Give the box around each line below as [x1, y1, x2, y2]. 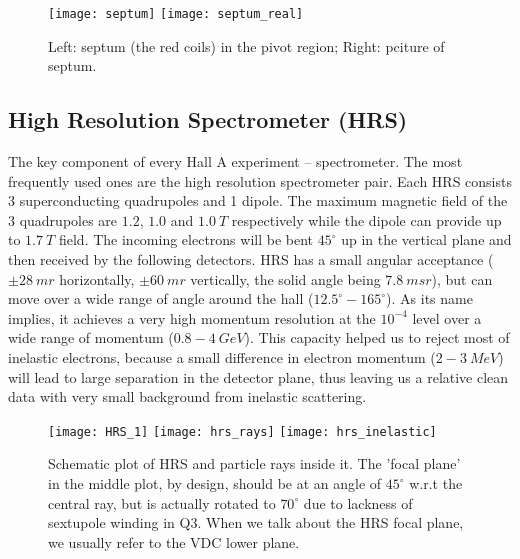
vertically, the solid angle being [190, 268, 381, 289]
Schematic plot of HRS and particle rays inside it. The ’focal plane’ [48, 453, 461, 474]
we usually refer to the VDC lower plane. [48, 531, 300, 552]
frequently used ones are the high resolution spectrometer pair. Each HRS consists [8, 170, 512, 191]
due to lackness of [303, 492, 413, 513]
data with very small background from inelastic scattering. [8, 386, 367, 407]
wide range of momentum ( [8, 327, 174, 348]
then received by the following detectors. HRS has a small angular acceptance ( [8, 249, 494, 270]
